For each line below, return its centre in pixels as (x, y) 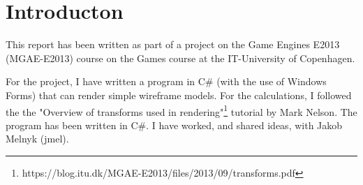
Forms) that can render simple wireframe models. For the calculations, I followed (179, 95)
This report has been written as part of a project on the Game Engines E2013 (173, 44)
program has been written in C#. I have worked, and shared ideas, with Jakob (174, 125)
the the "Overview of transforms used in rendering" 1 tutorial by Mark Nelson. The (181, 110)
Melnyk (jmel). (37, 139)
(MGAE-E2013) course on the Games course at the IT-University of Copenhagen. (180, 58)
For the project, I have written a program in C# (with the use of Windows (166, 81)
